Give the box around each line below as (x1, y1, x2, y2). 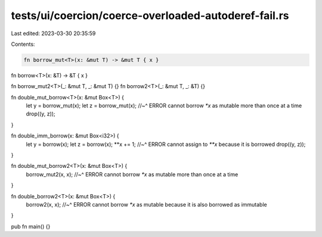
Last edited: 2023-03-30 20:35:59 (11, 30, 96, 37)
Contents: (11, 40, 35, 48)
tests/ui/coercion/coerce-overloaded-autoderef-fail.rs (11, 9, 289, 22)
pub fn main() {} (11, 223, 51, 230)
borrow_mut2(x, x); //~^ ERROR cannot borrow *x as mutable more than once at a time (26, 170, 239, 178)
